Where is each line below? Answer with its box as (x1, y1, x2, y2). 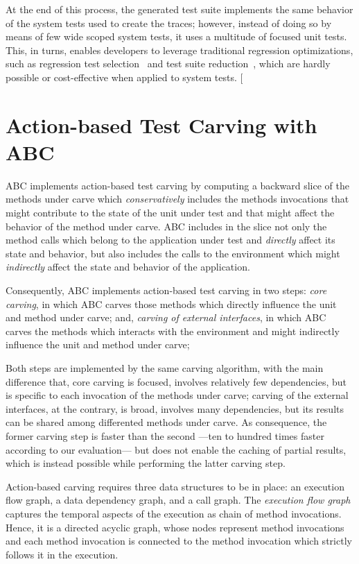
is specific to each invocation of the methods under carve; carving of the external (6, 388, 349, 402)
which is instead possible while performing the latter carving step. (6, 456, 286, 470)
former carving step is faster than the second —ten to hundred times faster (6, 428, 324, 443)
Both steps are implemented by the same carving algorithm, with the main (6, 361, 324, 375)
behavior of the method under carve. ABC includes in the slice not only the (6, 219, 327, 233)
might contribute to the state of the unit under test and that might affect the (6, 205, 335, 220)
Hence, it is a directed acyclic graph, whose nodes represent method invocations (6, 520, 344, 534)
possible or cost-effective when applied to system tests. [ (6, 69, 243, 84)
